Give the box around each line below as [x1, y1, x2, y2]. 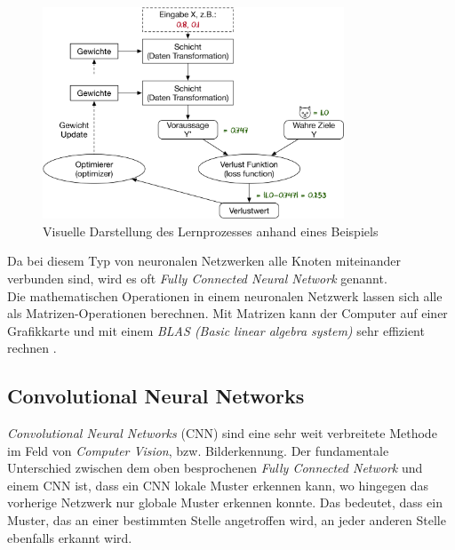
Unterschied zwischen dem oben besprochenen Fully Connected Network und [7, 458, 423, 477]
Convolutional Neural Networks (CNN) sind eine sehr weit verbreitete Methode [7, 424, 437, 442]
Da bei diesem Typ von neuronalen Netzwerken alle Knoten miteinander [7, 251, 401, 270]
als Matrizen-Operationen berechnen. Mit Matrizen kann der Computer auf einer [7, 304, 448, 323]
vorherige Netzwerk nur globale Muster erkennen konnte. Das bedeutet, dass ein [7, 493, 443, 512]
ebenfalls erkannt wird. [7, 528, 132, 546]
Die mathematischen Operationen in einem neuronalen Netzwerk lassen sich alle [7, 286, 443, 305]
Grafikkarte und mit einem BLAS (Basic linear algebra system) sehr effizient [7, 321, 425, 339]
